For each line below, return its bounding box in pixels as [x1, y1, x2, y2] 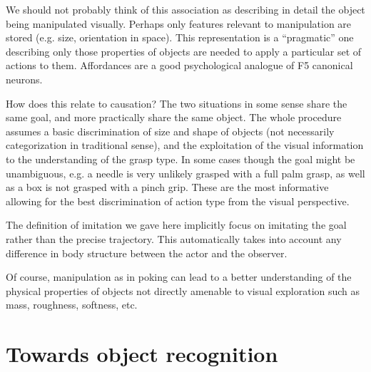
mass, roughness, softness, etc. [6, 297, 138, 312]
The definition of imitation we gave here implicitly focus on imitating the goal [6, 217, 347, 232]
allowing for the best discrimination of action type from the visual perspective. [6, 193, 350, 208]
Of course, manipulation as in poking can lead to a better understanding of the [6, 269, 352, 284]
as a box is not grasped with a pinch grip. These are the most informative [6, 180, 329, 195]
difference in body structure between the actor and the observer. [6, 245, 288, 260]
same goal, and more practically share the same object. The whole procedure [6, 110, 342, 125]
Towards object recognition [6, 339, 278, 368]
